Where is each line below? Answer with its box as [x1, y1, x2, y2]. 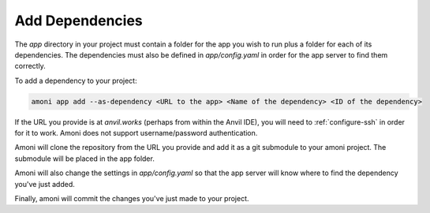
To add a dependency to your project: [14, 76, 137, 85]
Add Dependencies [14, 12, 144, 29]
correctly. [14, 62, 47, 71]
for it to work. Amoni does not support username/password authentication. [14, 129, 258, 138]
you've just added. [14, 179, 75, 189]
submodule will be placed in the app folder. [14, 154, 155, 163]
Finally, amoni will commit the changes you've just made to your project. [14, 194, 249, 204]
